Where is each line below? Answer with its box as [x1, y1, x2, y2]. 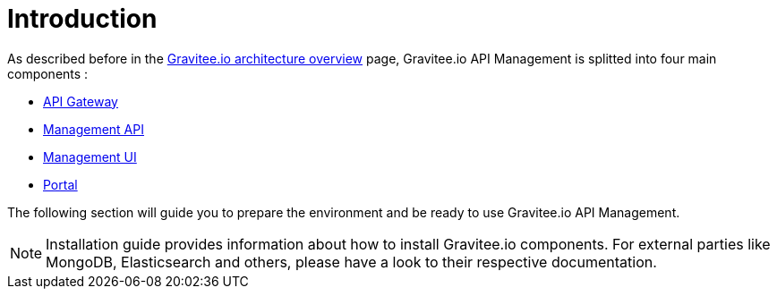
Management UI [43, 148, 137, 165]
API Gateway [43, 93, 118, 109]
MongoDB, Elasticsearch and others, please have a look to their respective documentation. [46, 252, 657, 271]
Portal [43, 176, 78, 192]
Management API [43, 121, 144, 137]
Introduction [7, 4, 158, 34]
